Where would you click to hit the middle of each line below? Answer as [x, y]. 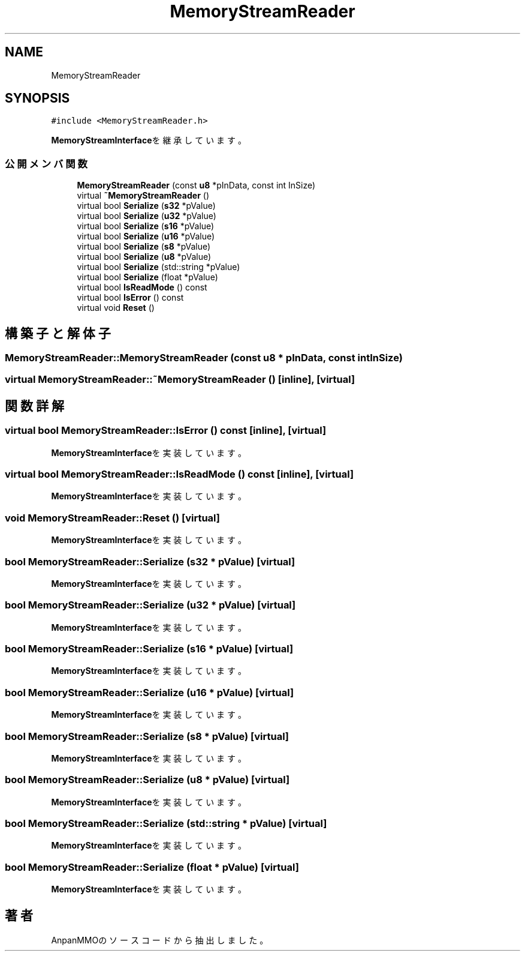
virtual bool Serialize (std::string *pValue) [159, 267]
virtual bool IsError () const [130, 298]
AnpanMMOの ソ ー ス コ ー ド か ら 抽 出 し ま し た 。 [160, 940]
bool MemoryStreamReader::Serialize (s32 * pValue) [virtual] [150, 561]
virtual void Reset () [116, 308]
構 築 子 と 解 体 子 [58, 333]
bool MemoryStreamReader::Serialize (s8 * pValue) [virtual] [147, 736]
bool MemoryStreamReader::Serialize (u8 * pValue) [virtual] [147, 780]
